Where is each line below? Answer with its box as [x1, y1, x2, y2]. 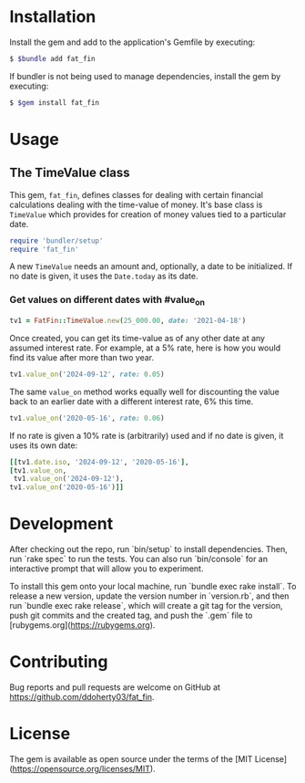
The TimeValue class [9, 165, 130, 181]
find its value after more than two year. [9, 351, 155, 362]
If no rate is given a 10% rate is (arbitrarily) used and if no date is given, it [9, 430, 284, 441]
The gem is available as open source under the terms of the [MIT [9, 753, 253, 764]
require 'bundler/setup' [9, 235, 104, 245]
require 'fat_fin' [9, 245, 79, 254]
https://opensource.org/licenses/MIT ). [12, 763, 157, 774]
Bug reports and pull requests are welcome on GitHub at [9, 682, 221, 693]
